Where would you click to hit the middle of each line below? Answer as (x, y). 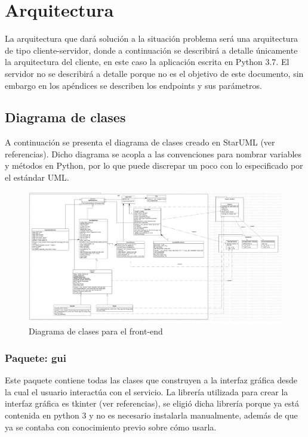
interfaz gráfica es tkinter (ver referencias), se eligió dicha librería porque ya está (152, 403)
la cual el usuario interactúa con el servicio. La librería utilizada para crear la (147, 391)
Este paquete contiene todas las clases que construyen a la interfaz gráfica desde (151, 380)
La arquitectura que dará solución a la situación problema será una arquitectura (152, 38)
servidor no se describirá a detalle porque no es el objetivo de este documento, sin (154, 73)
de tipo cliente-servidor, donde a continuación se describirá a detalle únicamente (151, 50)
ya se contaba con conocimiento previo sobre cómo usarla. (111, 427)
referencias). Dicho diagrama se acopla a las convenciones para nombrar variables (153, 154)
